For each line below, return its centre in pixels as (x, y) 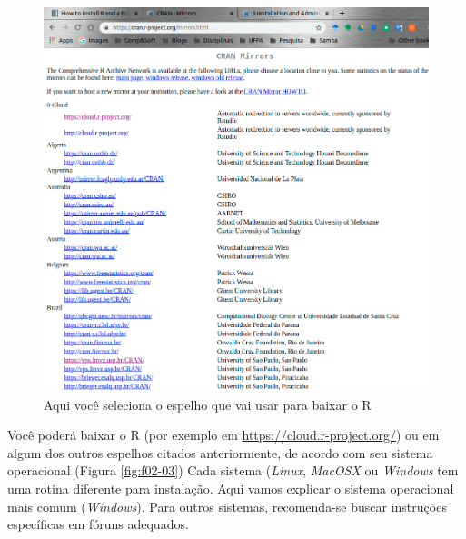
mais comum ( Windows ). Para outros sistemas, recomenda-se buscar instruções (227, 506)
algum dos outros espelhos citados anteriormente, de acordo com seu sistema (220, 452)
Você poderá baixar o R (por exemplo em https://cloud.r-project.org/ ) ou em (223, 435)
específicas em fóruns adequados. (98, 524)
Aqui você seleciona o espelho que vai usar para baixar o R (208, 404)
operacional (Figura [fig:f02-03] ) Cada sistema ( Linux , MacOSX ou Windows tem (233, 470)
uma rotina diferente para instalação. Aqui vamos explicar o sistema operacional (231, 489)
